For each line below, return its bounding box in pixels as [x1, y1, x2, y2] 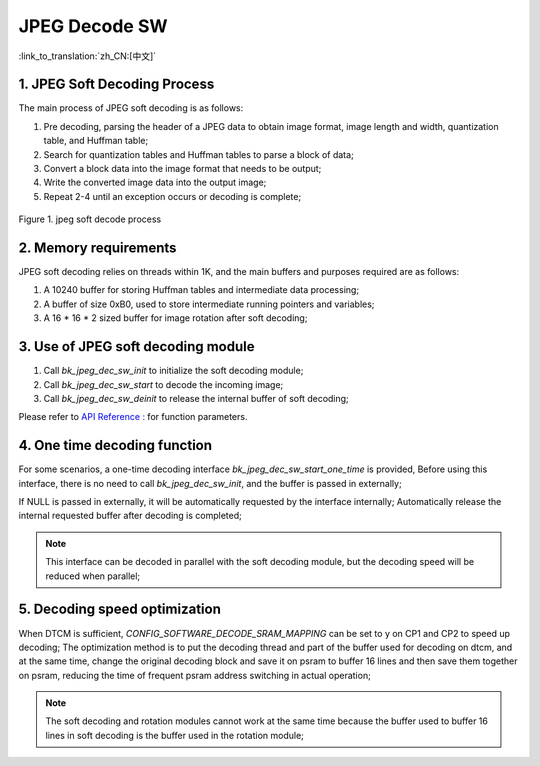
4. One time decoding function [18, 437, 213, 454]
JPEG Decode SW [18, 15, 169, 37]
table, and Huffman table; [43, 135, 149, 147]
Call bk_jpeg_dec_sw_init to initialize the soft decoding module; [43, 365, 304, 377]
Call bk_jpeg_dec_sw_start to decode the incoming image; [43, 378, 284, 390]
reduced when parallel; [45, 570, 141, 582]
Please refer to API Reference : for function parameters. [18, 411, 248, 423]
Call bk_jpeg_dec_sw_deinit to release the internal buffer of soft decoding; [43, 392, 349, 404]
